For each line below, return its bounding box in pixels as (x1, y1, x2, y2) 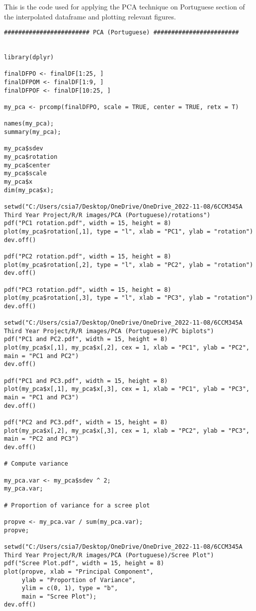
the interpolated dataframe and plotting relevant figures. (4, 11, 176, 21)
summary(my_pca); (4, 128, 61, 136)
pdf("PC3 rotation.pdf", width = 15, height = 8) (4, 286, 171, 293)
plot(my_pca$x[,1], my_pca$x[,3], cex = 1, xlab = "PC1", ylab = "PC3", (4, 385, 250, 393)
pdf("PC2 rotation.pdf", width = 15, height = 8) (4, 252, 171, 260)
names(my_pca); (4, 120, 54, 127)
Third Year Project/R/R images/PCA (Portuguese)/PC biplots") (4, 327, 214, 335)
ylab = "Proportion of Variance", (21, 576, 136, 584)
